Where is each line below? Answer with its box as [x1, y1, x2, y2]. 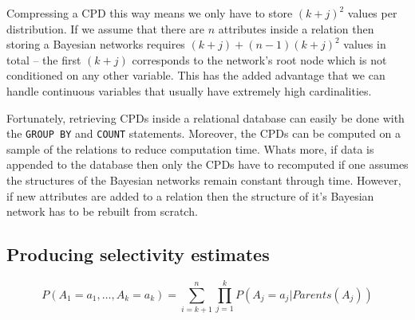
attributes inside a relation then [218, 20, 374, 37]
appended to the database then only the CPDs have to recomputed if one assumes [6, 156, 409, 173]
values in [343, 36, 386, 53]
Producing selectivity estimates [6, 242, 270, 267]
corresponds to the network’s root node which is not [132, 51, 387, 68]
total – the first [6, 51, 81, 68]
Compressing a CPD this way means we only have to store [6, 5, 293, 21]
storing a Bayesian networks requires [6, 36, 185, 53]
